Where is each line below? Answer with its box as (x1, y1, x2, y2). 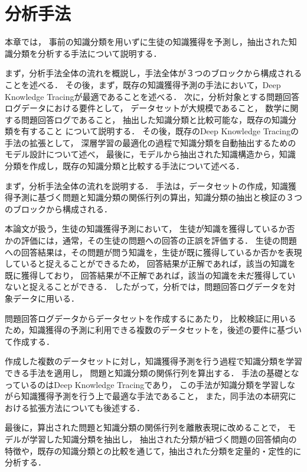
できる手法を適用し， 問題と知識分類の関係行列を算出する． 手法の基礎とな (5, 366, 299, 379)
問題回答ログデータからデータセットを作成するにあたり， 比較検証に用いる (5, 312, 296, 324)
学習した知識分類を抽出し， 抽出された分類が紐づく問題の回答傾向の (29, 432, 297, 445)
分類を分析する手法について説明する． (12, 47, 162, 59)
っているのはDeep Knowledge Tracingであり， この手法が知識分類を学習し (5, 378, 287, 390)
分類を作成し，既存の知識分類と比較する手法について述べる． (5, 160, 244, 172)
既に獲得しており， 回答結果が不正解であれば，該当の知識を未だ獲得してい (5, 269, 296, 281)
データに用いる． (12, 292, 79, 304)
